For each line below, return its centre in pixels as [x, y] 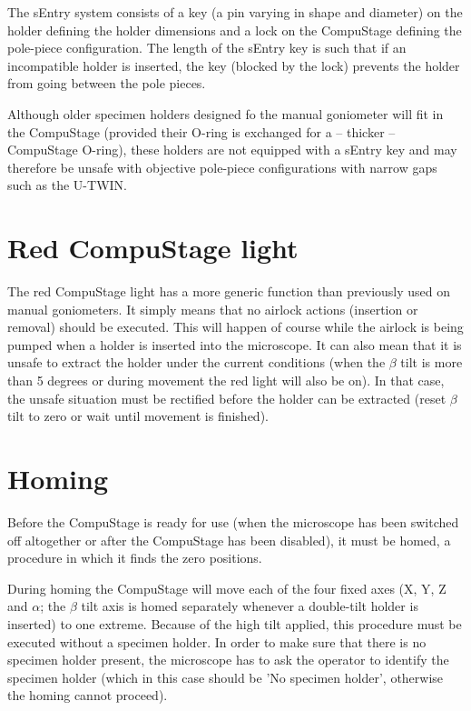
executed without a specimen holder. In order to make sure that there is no [217, 641]
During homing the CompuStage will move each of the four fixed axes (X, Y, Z [227, 588]
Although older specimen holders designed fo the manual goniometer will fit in [226, 113]
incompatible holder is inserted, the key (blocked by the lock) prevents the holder [234, 65]
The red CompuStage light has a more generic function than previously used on [229, 291]
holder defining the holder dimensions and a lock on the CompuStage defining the [235, 30]
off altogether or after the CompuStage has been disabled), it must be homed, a [229, 540]
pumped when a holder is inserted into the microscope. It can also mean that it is [235, 344]
